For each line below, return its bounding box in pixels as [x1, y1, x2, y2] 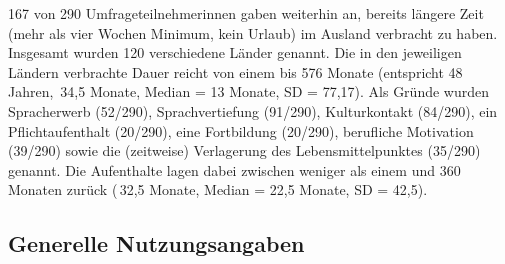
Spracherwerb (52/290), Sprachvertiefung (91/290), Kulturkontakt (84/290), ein [8, 100, 498, 121]
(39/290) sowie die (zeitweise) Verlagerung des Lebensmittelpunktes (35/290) [8, 140, 481, 161]
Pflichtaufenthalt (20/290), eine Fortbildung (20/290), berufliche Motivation [8, 120, 474, 141]
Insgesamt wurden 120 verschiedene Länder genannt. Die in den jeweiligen [8, 42, 462, 63]
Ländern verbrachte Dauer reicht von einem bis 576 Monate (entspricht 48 [8, 61, 463, 82]
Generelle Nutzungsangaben [8, 228, 305, 259]
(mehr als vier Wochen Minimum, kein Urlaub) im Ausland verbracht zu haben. [8, 22, 498, 43]
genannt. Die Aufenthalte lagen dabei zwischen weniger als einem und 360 [8, 159, 461, 180]
